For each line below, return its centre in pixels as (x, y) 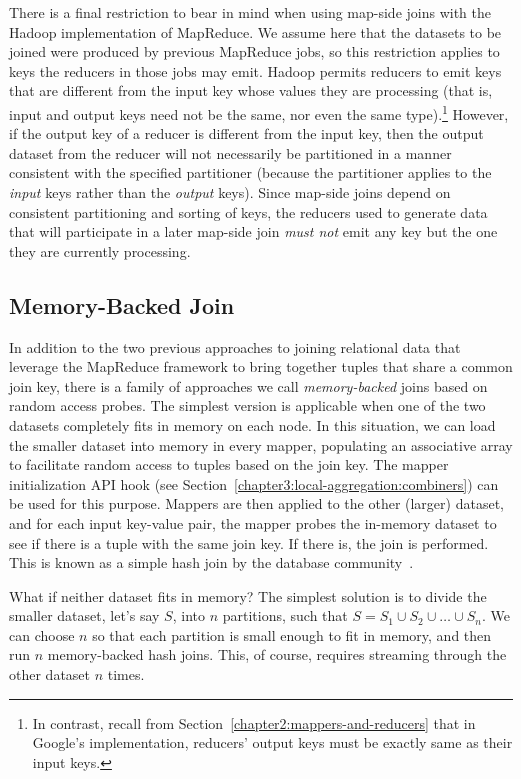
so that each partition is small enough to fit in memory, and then (292, 634)
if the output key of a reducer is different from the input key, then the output (246, 133)
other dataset (50, 674)
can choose (42, 634)
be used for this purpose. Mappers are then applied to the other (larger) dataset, (256, 503)
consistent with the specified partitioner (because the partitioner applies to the (250, 172)
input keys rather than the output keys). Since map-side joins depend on (230, 192)
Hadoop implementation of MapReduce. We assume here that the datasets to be (255, 31)
